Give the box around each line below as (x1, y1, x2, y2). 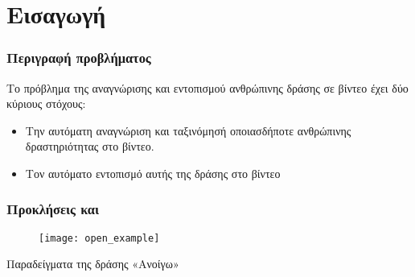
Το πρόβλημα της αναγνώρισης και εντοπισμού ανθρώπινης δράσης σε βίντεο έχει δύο (6, 79, 409, 96)
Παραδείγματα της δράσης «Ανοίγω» (6, 255, 179, 272)
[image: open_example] (39, 232, 160, 244)
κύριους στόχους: (6, 95, 86, 112)
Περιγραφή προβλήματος (6, 48, 151, 68)
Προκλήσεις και (6, 199, 100, 219)
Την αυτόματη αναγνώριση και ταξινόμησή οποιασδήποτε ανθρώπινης (25, 122, 351, 138)
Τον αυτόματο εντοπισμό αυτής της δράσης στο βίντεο (25, 164, 281, 181)
